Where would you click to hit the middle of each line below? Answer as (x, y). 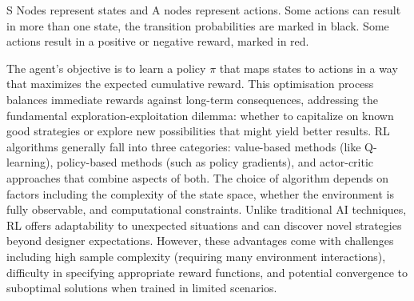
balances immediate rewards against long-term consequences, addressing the (192, 99)
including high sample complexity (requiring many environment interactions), (196, 256)
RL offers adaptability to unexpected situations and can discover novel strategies (204, 225)
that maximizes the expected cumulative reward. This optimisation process (190, 84)
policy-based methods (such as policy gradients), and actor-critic (215, 162)
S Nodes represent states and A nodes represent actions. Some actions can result (204, 10)
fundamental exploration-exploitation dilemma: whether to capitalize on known (200, 115)
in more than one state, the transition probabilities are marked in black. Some (198, 25)
